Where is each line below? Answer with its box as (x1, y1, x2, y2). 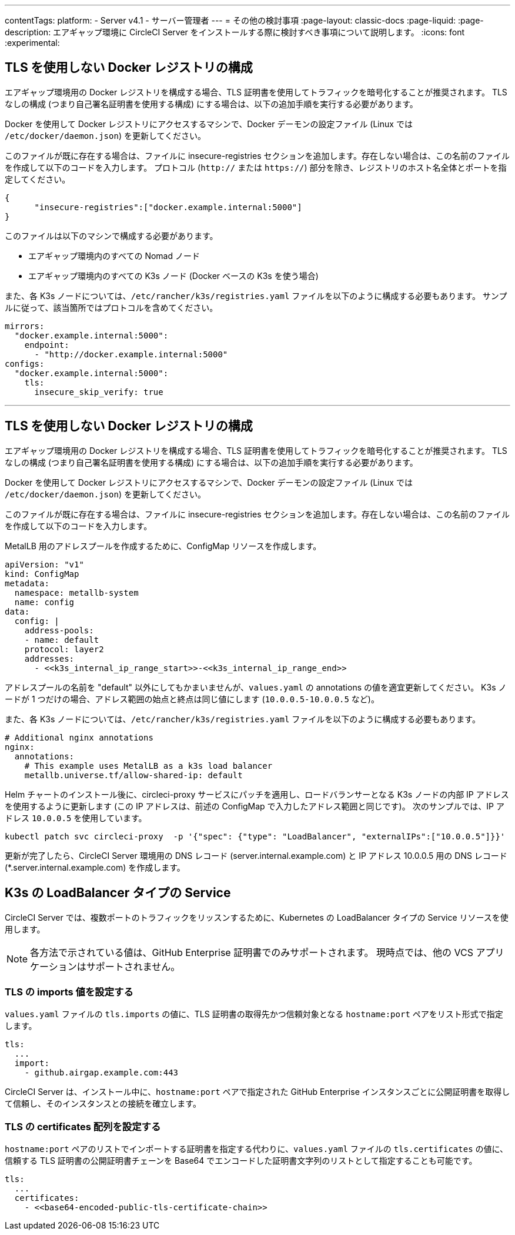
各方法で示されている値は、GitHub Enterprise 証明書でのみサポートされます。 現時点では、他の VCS (30, 946, 474, 958)
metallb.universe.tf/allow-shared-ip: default (24, 770, 243, 780)
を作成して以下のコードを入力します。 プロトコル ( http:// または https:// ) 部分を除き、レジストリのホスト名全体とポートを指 (5, 162, 507, 172)
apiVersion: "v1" (5, 559, 84, 569)
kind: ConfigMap (5, 569, 79, 579)
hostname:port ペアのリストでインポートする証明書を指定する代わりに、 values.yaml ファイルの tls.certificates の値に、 (5, 1144, 509, 1154)
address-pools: (24, 625, 94, 635)
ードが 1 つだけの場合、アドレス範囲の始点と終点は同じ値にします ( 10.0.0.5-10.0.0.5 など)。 (5, 693, 379, 704)
